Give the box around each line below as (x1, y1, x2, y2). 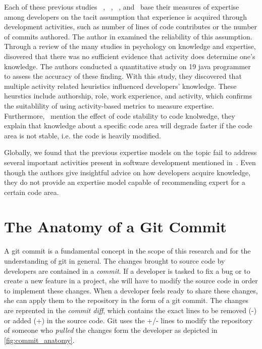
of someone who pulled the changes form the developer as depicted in (4, 325, 218, 335)
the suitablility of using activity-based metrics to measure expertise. (4, 100, 214, 111)
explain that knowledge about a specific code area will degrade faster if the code (4, 120, 252, 131)
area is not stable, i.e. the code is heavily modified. (4, 130, 161, 140)
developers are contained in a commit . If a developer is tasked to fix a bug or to (4, 265, 250, 276)
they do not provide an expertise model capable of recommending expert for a (4, 177, 245, 187)
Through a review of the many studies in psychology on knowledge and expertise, (4, 41, 256, 52)
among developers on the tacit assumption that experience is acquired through (4, 11, 247, 22)
